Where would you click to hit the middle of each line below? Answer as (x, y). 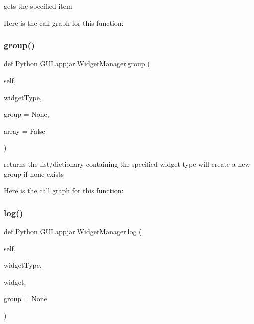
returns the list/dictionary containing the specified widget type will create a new (127, 164)
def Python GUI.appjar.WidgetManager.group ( (77, 64)
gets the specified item (38, 6)
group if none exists (34, 174)
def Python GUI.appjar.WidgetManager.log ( (73, 231)
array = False (25, 130)
